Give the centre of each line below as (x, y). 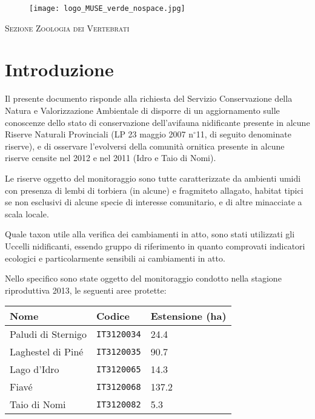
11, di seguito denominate (244, 134)
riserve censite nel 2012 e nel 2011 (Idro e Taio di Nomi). (111, 158)
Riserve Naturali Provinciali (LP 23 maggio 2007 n (99, 134)
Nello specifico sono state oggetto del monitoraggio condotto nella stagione (143, 278)
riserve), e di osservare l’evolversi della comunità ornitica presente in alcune (145, 146)
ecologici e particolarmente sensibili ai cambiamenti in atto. (115, 258)
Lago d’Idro (35, 369)
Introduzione (59, 69)
